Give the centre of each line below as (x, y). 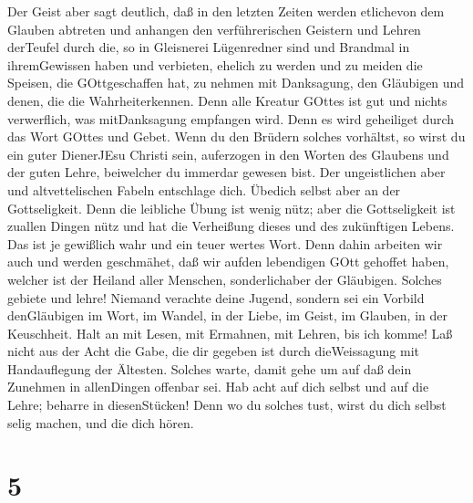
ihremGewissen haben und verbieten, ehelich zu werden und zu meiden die (215, 64)
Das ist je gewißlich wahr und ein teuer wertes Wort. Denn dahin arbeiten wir (225, 243)
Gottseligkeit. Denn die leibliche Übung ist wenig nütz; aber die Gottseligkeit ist (231, 208)
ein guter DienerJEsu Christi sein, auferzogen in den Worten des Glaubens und (228, 154)
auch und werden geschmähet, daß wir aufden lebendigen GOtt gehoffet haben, (228, 262)
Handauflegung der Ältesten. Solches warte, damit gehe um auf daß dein (210, 368)
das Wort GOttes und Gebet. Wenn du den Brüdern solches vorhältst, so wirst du (236, 136)
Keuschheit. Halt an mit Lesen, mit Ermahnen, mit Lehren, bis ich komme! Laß (230, 333)
